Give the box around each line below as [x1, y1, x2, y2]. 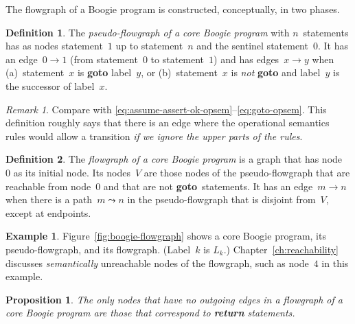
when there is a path [5, 192, 93, 207]
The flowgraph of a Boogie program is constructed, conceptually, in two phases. [5, 2, 340, 16]
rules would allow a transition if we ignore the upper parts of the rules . [5, 128, 303, 143]
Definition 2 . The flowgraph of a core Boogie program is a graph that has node [5, 152, 343, 166]
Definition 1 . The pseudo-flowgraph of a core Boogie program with [5, 25, 290, 39]
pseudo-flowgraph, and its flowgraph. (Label [5, 242, 191, 256]
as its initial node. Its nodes [13, 165, 130, 179]
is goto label [77, 65, 132, 80]
